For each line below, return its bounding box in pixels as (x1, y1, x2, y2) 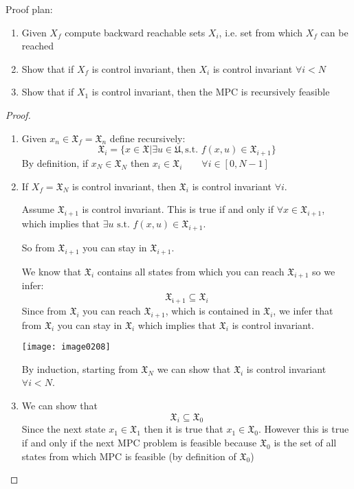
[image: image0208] (21, 342, 111, 352)
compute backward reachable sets (65, 25, 206, 39)
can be (320, 25, 349, 39)
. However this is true (258, 422, 349, 436)
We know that (21, 264, 82, 278)
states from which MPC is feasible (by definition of (21, 448, 236, 463)
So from (21, 240, 55, 254)
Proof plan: (5, 2, 53, 16)
